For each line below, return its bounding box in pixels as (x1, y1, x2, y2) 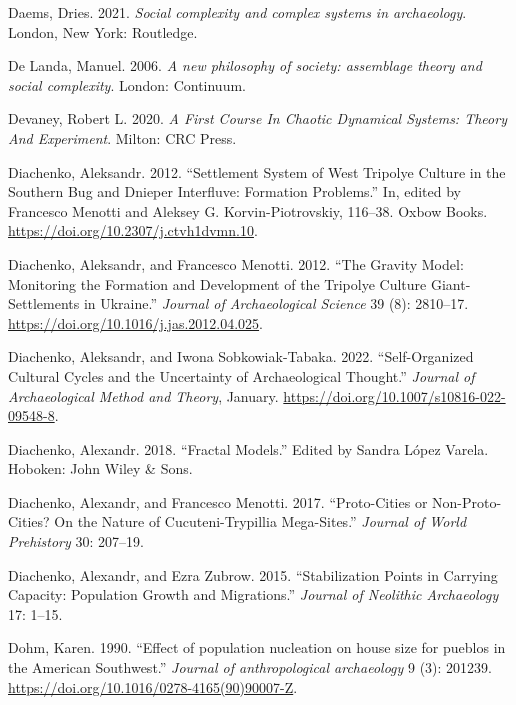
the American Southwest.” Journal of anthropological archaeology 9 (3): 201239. (8, 657, 492, 678)
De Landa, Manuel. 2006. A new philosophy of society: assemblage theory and (8, 55, 482, 76)
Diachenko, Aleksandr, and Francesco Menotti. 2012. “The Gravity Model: (8, 253, 464, 274)
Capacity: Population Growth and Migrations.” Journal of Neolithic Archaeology (8, 584, 499, 605)
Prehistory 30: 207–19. (8, 531, 144, 552)
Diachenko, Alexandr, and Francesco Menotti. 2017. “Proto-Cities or (8, 491, 428, 512)
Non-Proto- (432, 491, 502, 512)
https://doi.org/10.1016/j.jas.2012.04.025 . (8, 312, 263, 333)
